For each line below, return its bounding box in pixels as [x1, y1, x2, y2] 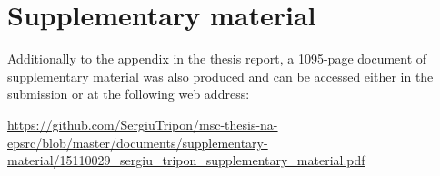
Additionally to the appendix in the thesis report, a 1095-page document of [7, 49, 427, 68]
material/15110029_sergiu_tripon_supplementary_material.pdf [7, 151, 365, 170]
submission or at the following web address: [7, 84, 250, 103]
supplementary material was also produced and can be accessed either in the [7, 66, 434, 85]
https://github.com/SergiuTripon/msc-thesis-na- [7, 114, 278, 133]
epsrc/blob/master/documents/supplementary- [7, 132, 268, 152]
